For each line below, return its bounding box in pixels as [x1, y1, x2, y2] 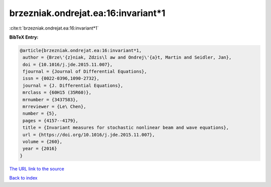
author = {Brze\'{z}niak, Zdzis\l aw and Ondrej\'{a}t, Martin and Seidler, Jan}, [23, 55, 232, 60]
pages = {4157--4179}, [23, 118, 79, 123]
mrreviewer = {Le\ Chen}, [23, 104, 86, 110]
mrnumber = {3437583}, [23, 97, 79, 102]
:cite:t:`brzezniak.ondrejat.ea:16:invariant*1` [9, 25, 99, 31]
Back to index [9, 175, 38, 181]
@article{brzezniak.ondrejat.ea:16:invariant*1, [20, 48, 142, 53]
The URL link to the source [9, 165, 65, 171]
